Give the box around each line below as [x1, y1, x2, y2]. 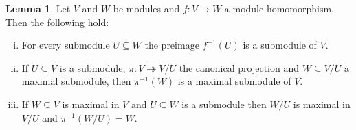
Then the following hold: [5, 14, 109, 29]
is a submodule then [181, 96, 267, 111]
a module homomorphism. [224, 1, 335, 15]
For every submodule [21, 38, 110, 52]
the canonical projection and [179, 60, 300, 75]
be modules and [113, 1, 180, 15]
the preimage [144, 38, 199, 52]
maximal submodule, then [21, 74, 131, 88]
